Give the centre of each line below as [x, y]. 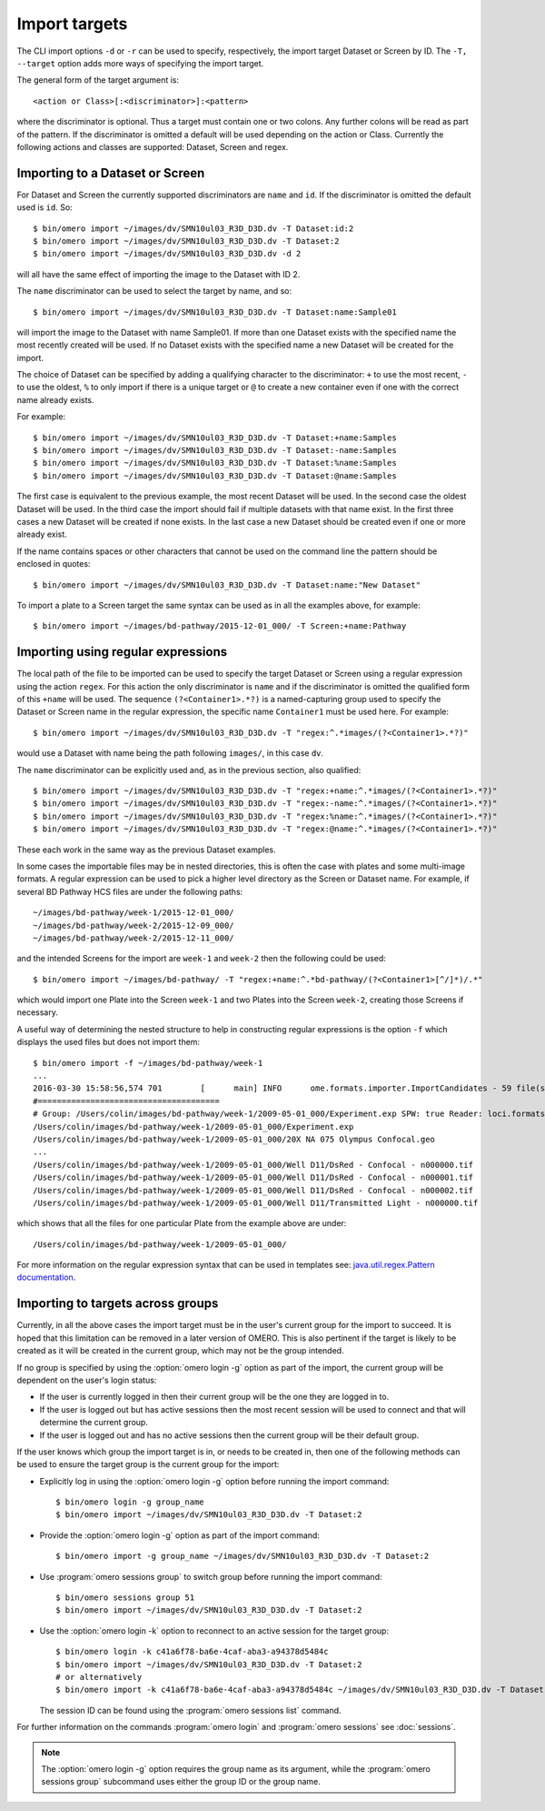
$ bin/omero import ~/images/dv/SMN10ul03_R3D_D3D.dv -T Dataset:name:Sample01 [215, 312]
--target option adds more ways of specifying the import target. [140, 63]
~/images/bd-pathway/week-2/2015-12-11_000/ [134, 938]
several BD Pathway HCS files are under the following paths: [130, 891]
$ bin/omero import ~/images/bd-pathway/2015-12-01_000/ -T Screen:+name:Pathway [220, 626]
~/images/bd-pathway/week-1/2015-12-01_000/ [134, 913]
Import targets [72, 24]
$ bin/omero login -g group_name [130, 1502]
